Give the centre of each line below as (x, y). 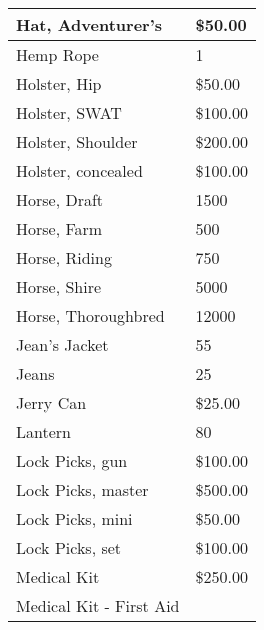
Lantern (43, 431)
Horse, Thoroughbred (90, 315)
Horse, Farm (59, 228)
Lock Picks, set (69, 547)
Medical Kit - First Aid (98, 605)
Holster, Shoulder (77, 141)
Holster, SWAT (69, 112)
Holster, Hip (59, 83)
